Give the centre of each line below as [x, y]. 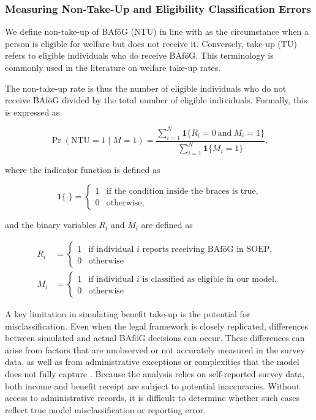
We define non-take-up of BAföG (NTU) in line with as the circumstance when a [157, 31]
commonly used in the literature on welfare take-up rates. [113, 67]
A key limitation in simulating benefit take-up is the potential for [128, 314]
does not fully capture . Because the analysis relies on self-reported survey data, [155, 374]
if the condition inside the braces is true [181, 191]
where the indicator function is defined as [83, 169]
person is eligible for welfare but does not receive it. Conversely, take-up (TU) [151, 43]
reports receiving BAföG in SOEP [206, 250]
